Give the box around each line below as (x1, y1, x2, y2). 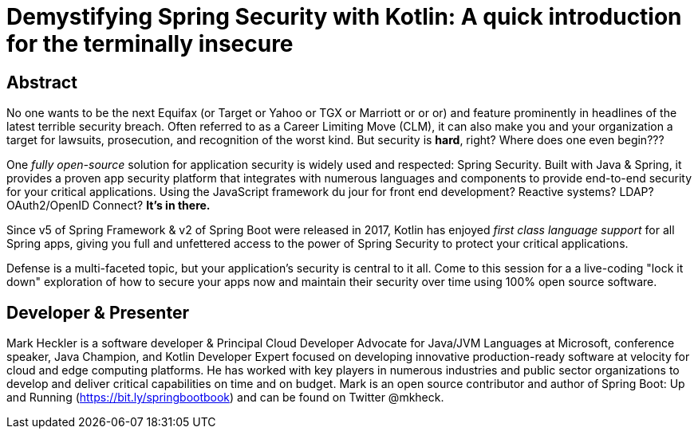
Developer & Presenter (6, 302, 189, 323)
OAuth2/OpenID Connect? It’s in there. (6, 198, 211, 213)
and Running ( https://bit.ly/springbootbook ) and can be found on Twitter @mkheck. (6, 390, 444, 405)
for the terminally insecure (6, 30, 294, 57)
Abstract (6, 72, 77, 92)
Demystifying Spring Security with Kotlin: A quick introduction (6, 3, 682, 30)
